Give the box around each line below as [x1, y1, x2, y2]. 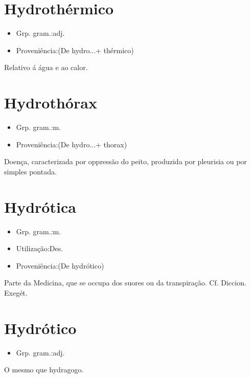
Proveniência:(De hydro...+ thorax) [16, 139, 127, 149]
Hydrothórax [4, 92, 97, 113]
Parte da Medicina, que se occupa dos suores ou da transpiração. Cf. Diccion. [4, 277, 246, 288]
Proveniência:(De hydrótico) [16, 260, 104, 271]
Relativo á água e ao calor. [4, 62, 88, 73]
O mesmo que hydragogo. [4, 364, 84, 375]
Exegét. [4, 287, 28, 298]
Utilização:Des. [16, 243, 63, 254]
